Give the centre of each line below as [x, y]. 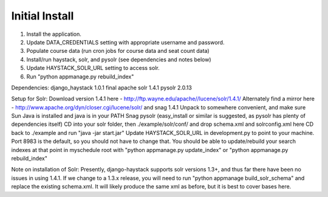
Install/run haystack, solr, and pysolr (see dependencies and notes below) [119, 59]
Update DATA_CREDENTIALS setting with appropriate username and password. [125, 42]
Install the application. [54, 34]
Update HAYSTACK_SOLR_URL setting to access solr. [93, 68]
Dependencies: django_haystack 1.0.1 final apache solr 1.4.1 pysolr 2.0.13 [102, 88]
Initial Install [43, 16]
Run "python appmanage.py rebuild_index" [80, 77]
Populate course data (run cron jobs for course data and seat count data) [118, 51]
